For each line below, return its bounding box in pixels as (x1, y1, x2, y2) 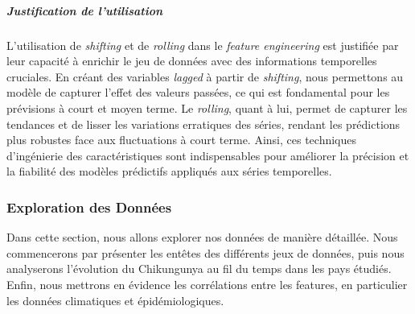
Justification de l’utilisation (6, 2, 163, 19)
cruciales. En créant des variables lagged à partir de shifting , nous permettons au (6, 68, 404, 85)
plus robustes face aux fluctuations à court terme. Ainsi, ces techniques (6, 131, 357, 148)
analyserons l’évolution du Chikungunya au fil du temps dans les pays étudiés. (6, 260, 392, 277)
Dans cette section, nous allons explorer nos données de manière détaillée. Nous (6, 229, 398, 246)
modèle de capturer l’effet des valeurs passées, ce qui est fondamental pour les (6, 84, 390, 101)
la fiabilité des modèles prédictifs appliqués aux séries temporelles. (6, 163, 332, 180)
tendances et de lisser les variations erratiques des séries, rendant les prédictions (6, 115, 401, 132)
